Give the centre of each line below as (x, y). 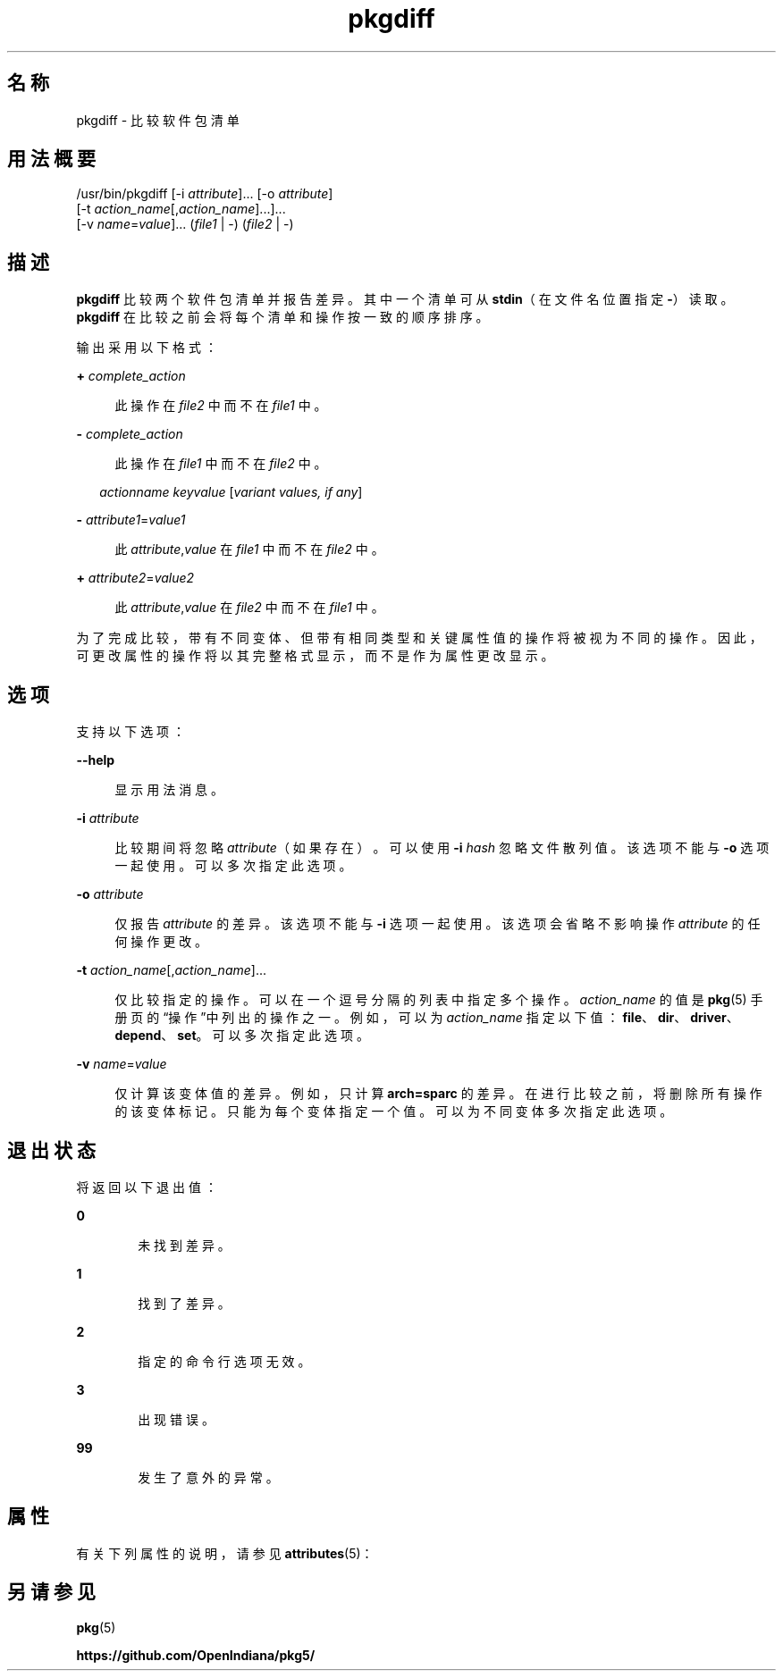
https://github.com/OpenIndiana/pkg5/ (196, 1655)
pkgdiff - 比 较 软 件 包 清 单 (158, 120)
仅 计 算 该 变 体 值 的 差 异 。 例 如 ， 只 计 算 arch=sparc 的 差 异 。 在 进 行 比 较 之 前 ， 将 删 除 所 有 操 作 (438, 1094)
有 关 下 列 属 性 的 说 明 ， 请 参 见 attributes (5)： (225, 1553)
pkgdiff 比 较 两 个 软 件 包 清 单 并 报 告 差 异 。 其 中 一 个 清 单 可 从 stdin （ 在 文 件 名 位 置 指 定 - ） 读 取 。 (405, 299)
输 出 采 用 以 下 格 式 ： (147, 348)
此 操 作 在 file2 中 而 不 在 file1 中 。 (221, 406)
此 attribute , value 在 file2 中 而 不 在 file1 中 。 (249, 608)
